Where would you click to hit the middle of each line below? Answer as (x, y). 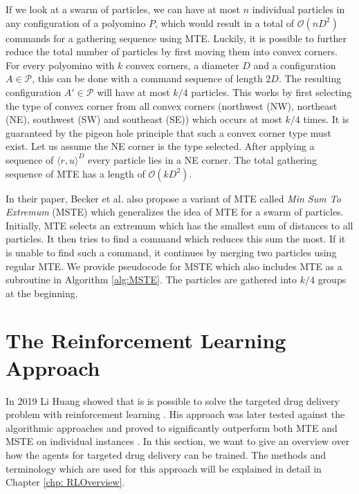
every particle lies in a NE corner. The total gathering (203, 159)
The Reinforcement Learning (146, 340)
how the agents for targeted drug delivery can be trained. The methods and (166, 454)
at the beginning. (42, 293)
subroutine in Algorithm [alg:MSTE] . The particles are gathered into (151, 279)
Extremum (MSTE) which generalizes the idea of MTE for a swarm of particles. (175, 212)
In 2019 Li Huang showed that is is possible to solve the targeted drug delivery (173, 400)
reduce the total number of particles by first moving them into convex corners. (172, 51)
